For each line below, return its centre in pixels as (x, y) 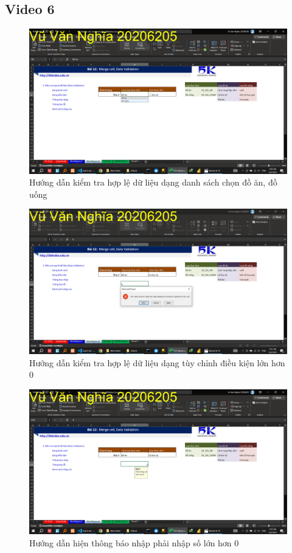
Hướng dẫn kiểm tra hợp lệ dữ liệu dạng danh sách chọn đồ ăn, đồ (153, 182)
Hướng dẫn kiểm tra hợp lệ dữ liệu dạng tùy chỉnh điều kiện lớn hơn (157, 362)
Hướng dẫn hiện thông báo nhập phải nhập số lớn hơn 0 (134, 542)
